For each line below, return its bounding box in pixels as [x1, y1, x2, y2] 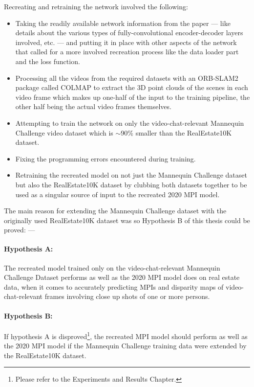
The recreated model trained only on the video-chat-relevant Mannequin [4, 262, 220, 273]
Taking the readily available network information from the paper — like [15, 18, 231, 28]
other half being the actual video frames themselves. [15, 101, 171, 112]
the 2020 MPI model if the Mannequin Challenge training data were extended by [4, 341, 247, 351]
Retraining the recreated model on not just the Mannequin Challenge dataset [15, 170, 247, 180]
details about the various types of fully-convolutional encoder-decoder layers [15, 27, 243, 38]
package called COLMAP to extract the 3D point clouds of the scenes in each [15, 82, 248, 92]
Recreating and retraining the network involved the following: [4, 1, 188, 11]
